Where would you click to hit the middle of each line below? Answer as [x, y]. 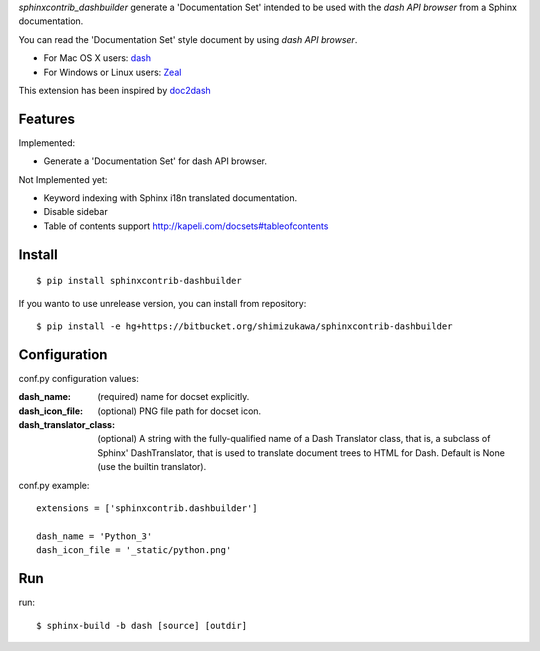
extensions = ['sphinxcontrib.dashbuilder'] [147, 508]
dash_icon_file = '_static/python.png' [134, 550]
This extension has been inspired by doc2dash [115, 90]
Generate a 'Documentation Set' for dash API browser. [155, 161]
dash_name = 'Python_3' [94, 536]
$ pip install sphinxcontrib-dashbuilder [139, 281]
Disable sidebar [76, 212]
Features [46, 118]
